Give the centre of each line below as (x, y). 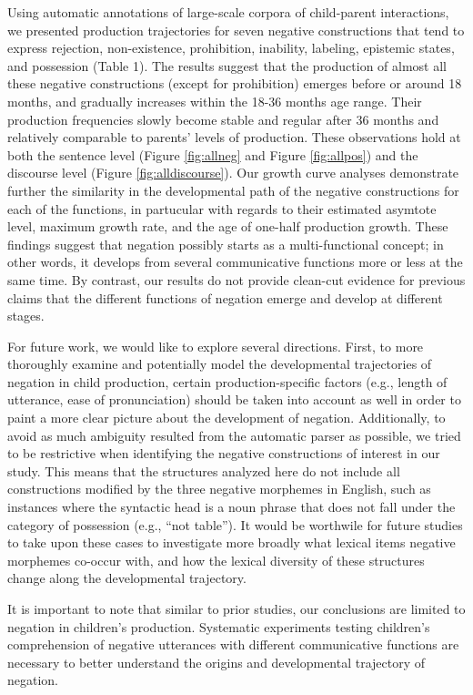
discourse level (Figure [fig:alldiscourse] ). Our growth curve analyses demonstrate (233, 173)
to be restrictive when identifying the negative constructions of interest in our (224, 453)
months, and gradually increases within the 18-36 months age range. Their (215, 101)
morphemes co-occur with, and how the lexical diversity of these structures (216, 560)
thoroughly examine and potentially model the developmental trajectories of (220, 364)
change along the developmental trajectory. (127, 578)
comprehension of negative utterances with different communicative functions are (233, 644)
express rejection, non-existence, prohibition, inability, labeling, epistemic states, (231, 48)
